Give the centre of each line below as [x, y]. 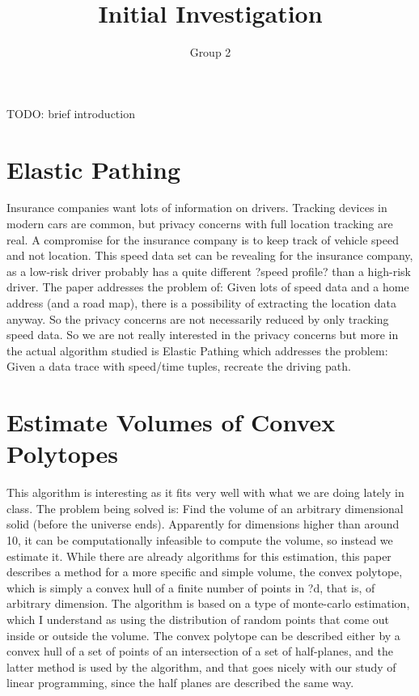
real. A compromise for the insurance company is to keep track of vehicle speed [203, 239]
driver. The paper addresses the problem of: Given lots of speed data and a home [208, 287]
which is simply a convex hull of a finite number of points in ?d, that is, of [191, 587]
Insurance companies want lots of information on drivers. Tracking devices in [197, 208]
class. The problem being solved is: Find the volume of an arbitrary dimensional [205, 508]
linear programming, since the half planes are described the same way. [180, 683]
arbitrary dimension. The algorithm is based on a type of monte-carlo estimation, [208, 603]
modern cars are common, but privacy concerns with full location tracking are [200, 224]
